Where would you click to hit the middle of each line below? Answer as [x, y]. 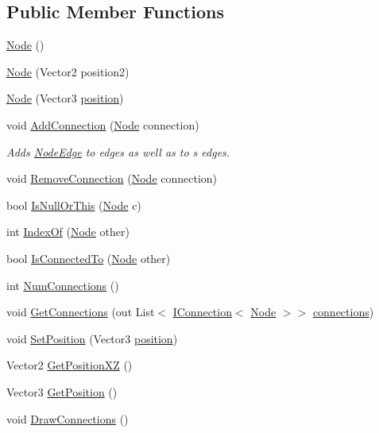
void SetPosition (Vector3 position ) [92, 338]
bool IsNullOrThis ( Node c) [74, 205]
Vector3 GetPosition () [62, 391]
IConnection [202, 312]
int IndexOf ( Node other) [68, 232]
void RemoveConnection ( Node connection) [112, 178]
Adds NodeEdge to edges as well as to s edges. [118, 151]
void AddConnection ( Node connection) [103, 124]
